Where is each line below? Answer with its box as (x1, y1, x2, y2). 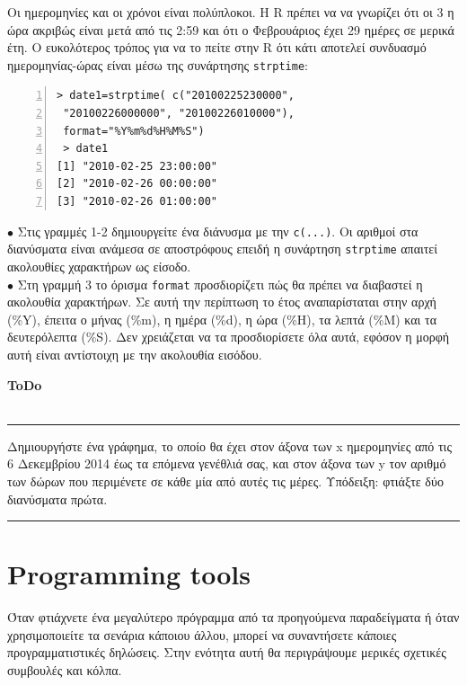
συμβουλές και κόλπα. (7, 661, 122, 679)
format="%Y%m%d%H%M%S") (63, 124, 205, 138)
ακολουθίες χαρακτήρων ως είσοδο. (7, 256, 191, 275)
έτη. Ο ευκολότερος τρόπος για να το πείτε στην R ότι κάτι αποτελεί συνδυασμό (7, 38, 427, 57)
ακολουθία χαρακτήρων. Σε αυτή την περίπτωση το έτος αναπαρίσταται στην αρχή (7, 292, 436, 311)
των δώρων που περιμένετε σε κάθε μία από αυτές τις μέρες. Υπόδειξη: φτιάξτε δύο (7, 471, 444, 490)
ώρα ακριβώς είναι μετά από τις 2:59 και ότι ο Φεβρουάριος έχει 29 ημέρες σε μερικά (7, 20, 454, 39)
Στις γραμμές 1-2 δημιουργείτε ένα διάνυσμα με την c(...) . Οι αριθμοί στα (17, 221, 419, 240)
